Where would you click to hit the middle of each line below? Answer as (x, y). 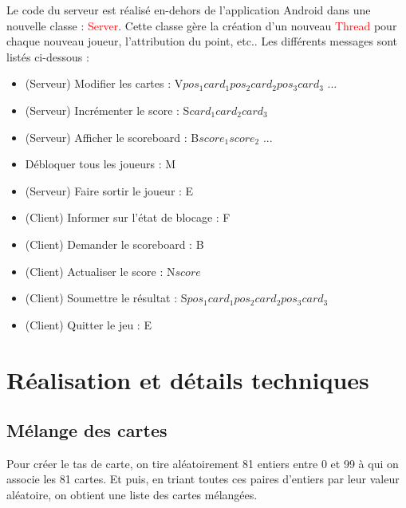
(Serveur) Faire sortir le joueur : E (109, 190)
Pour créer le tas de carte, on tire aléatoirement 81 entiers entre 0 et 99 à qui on (203, 463)
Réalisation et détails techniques (188, 379)
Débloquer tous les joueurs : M (101, 164)
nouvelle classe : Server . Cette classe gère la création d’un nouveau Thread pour (202, 25)
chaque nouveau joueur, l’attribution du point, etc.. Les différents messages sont (202, 41)
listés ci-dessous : (48, 56)
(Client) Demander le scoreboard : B (114, 244)
